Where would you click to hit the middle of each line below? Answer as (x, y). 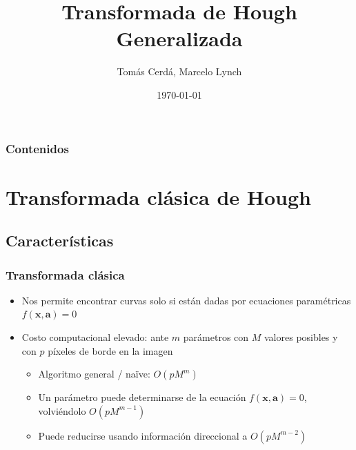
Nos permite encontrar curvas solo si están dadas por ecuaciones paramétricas (186, 300)
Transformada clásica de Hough (158, 196)
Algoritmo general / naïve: (94, 374)
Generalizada (179, 38)
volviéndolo (62, 410)
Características (60, 241)
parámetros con (216, 336)
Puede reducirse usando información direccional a (143, 435)
